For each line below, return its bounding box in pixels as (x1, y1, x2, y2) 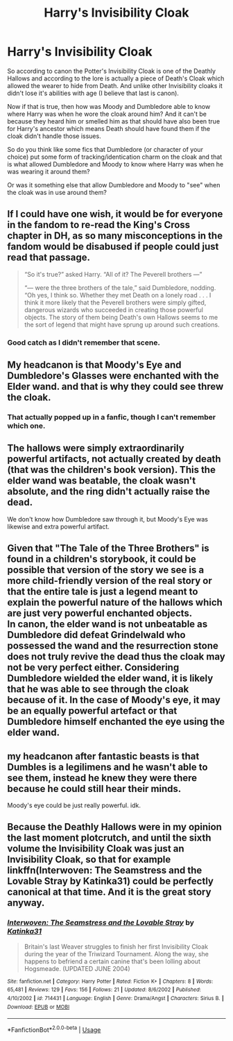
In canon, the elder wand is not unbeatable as (7, 619, 208, 630)
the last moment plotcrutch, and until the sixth (7, 832, 212, 844)
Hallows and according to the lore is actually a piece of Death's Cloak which (7, 74, 225, 83)
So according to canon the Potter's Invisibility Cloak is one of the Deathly (7, 67, 216, 75)
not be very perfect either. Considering (7, 662, 180, 673)
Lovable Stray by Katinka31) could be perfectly (7, 875, 214, 887)
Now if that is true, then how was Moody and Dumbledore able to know (7, 102, 211, 110)
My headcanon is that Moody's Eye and (7, 359, 182, 371)
